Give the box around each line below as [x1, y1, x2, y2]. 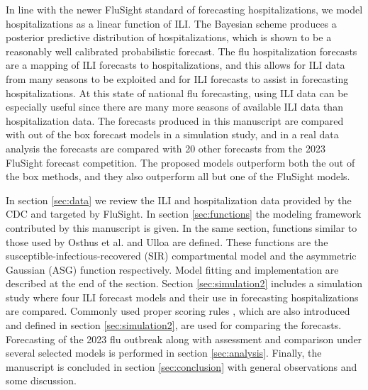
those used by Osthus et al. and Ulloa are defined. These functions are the [6, 234, 328, 249]
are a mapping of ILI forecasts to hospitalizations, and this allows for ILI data [6, 57, 345, 72]
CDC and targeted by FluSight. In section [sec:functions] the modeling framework [6, 206, 362, 221]
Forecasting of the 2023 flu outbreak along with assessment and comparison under [6, 331, 362, 346]
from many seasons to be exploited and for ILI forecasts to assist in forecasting [6, 71, 349, 86]
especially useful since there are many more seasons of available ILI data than [6, 99, 343, 114]
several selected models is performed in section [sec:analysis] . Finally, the [6, 345, 322, 360]
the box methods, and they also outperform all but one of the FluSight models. [6, 169, 350, 184]
